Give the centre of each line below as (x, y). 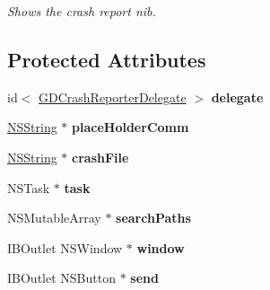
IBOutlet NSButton (61, 278)
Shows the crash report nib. (82, 11)
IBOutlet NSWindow (65, 247)
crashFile (100, 157)
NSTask (29, 187)
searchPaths (153, 218)
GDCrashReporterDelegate (113, 97)
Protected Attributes (107, 59)
